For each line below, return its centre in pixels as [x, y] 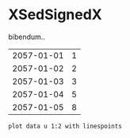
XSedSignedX [55, 15]
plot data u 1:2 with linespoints [65, 126]
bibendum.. [27, 37]
